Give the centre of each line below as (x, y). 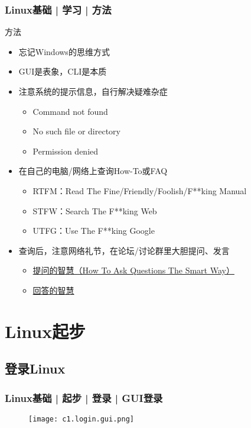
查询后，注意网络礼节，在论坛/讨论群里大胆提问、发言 (124, 250)
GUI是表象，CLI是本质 (63, 71)
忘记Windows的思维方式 (64, 51)
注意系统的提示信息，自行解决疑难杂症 (93, 91)
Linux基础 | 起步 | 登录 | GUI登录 (84, 398)
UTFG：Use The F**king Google (94, 231)
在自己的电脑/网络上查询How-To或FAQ (93, 171)
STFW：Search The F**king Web (95, 210)
